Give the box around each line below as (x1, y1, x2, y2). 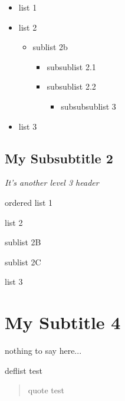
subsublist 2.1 (47, 60, 96, 73)
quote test (28, 384, 64, 396)
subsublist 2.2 (47, 80, 96, 93)
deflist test (5, 364, 42, 376)
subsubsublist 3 (61, 100, 116, 112)
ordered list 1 (5, 196, 53, 208)
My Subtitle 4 (5, 310, 121, 334)
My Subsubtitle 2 (5, 149, 113, 167)
